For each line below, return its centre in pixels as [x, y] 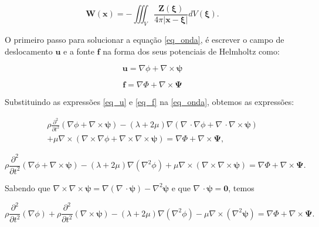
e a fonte [79, 51]
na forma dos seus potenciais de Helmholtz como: [191, 51]
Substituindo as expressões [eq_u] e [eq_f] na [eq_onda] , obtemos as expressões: [150, 102]
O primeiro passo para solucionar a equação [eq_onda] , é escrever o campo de [145, 40]
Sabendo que [28, 187]
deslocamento [29, 51]
